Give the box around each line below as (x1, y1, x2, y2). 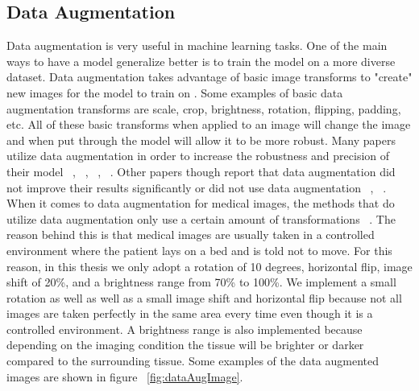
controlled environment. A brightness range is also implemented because (6, 320, 363, 337)
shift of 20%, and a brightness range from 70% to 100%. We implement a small (6, 274, 396, 290)
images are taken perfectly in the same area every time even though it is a (6, 305, 373, 322)
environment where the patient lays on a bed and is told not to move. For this (6, 241, 392, 258)
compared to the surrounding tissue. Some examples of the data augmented (6, 352, 380, 369)
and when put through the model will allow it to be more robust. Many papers (6, 131, 396, 148)
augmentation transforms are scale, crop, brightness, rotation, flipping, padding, (6, 100, 401, 117)
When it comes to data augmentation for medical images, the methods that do (6, 195, 395, 212)
